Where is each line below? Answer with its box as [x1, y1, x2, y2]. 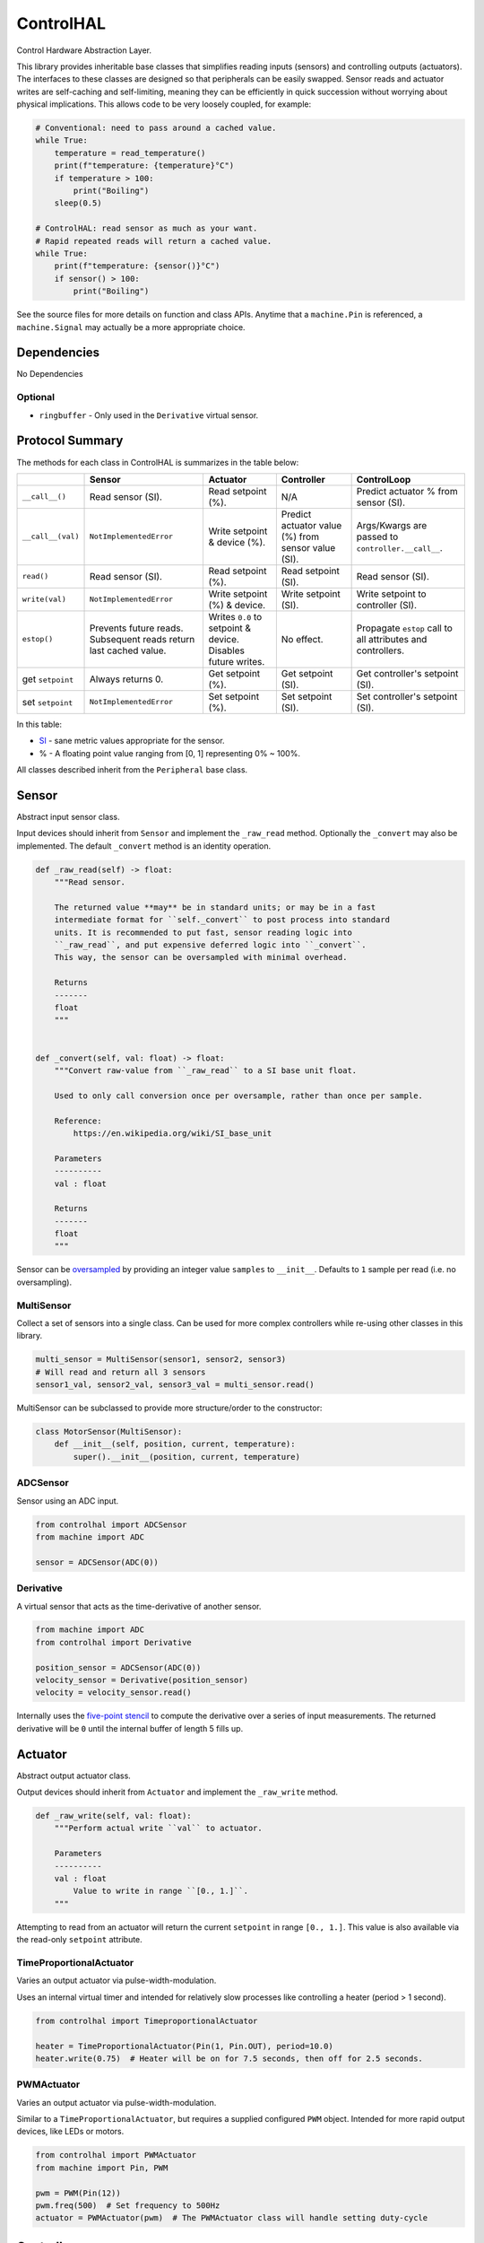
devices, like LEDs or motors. [16, 2126, 125, 2137]
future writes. [208, 655, 265, 668]
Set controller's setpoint [356, 690, 458, 703]
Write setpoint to [356, 588, 427, 600]
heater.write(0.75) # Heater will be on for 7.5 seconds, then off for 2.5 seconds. [35, 2053, 423, 2064]
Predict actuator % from [356, 484, 458, 497]
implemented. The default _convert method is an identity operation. [16, 840, 272, 851]
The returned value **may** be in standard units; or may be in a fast [54, 902, 376, 912]
